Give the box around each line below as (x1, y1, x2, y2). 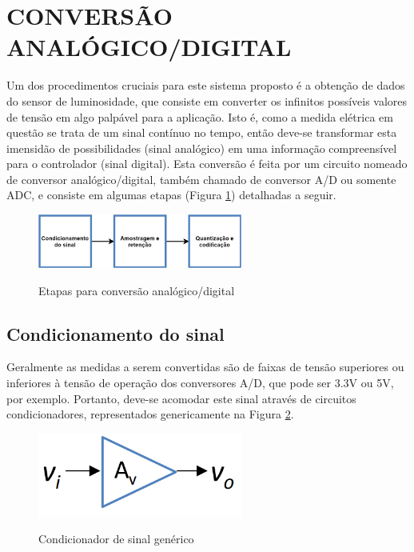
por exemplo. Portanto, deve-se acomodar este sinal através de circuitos (6, 390, 356, 406)
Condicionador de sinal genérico (38, 530, 194, 547)
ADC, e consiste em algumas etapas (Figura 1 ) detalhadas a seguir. (6, 186, 336, 203)
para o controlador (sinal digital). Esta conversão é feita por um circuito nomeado (6, 155, 408, 172)
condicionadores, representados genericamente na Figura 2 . (6, 406, 294, 422)
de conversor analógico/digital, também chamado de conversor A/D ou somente (6, 170, 396, 187)
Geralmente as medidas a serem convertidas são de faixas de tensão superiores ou (6, 358, 404, 375)
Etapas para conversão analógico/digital (38, 282, 235, 298)
